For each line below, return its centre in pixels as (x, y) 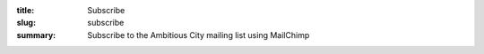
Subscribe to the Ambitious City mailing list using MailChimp (199, 35)
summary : (36, 35)
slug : (26, 23)
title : (26, 10)
